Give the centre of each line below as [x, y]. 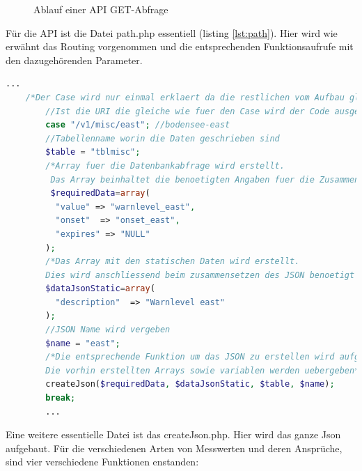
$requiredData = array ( [100, 193]
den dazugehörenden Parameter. [74, 60]
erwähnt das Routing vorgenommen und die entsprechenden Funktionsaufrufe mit [180, 46]
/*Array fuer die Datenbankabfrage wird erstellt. [165, 165]
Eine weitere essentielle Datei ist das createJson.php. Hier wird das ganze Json [173, 434]
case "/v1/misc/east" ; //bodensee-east [138, 125]
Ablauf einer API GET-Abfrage [101, 9]
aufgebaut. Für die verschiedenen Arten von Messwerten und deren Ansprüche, [174, 448]
